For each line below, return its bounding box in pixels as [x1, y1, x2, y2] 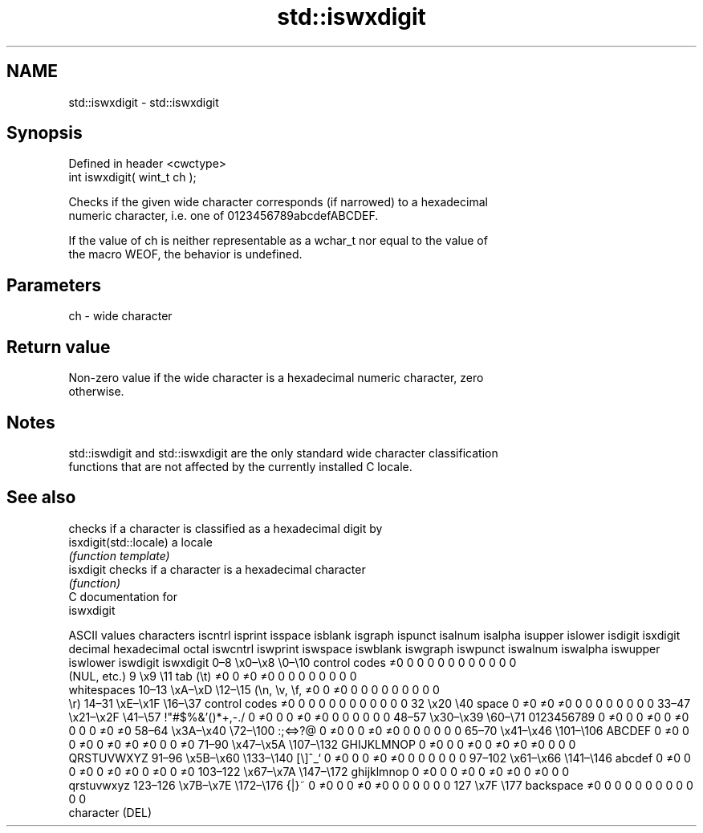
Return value [6, 336, 111, 357]
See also [6, 487, 76, 508]
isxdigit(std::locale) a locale [68, 534, 213, 549]
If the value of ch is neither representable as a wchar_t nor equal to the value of [68, 234, 488, 248]
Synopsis [6, 123, 83, 144]
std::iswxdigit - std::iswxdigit [68, 95, 219, 109]
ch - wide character [68, 309, 173, 323]
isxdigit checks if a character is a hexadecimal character [68, 562, 366, 576]
